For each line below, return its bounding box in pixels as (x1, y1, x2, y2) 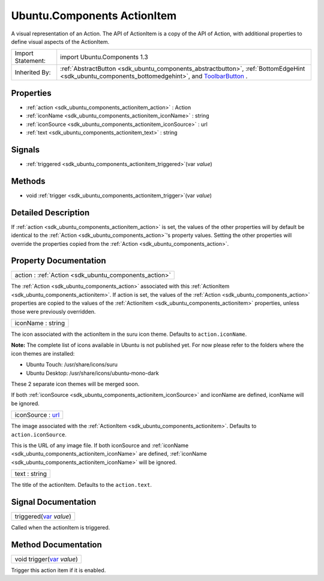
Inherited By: (14, 68, 51, 77)
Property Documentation (11, 255, 106, 266)
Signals (11, 145, 40, 155)
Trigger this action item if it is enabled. (11, 567, 106, 574)
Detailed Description (11, 207, 90, 218)
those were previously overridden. (11, 308, 96, 315)
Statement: (14, 57, 46, 65)
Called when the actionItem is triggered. (11, 523, 110, 531)
